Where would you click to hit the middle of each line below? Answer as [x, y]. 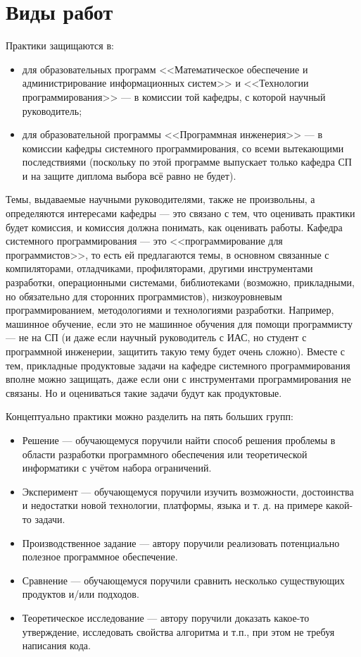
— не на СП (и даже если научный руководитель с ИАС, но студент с [156, 337]
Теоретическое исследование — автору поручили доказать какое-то [166, 617]
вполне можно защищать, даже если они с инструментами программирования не [178, 379]
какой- [340, 505]
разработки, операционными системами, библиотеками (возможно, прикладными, [180, 282]
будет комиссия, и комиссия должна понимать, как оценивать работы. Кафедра [174, 227]
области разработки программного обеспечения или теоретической [165, 454]
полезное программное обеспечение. [100, 557]
